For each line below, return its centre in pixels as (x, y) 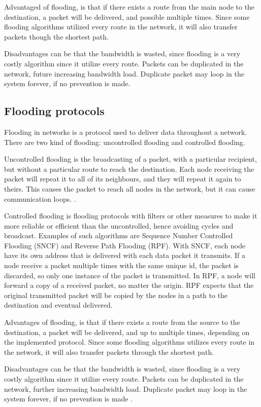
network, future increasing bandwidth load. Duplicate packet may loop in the (124, 73)
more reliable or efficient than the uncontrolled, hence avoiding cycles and (119, 225)
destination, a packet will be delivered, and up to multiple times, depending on (127, 332)
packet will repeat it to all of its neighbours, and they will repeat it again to (123, 179)
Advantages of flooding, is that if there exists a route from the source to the (122, 322)
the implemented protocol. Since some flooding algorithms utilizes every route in (129, 342)
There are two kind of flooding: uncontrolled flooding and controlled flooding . (125, 142)
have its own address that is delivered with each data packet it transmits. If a (125, 255)
